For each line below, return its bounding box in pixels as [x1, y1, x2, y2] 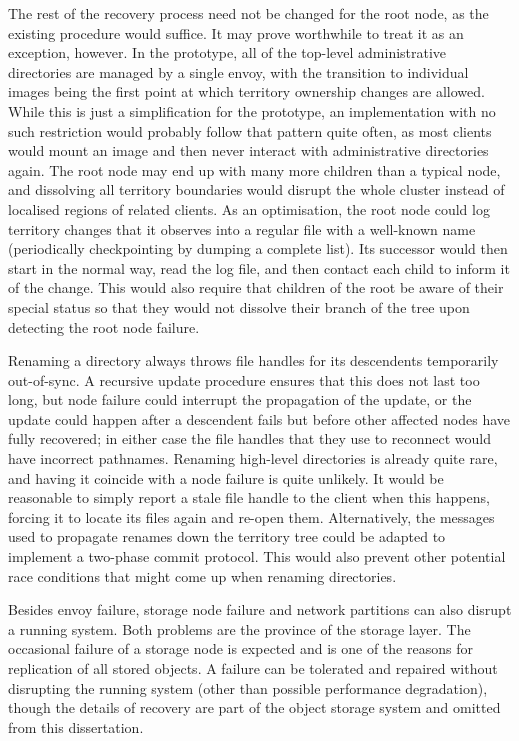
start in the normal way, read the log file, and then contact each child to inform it [8, 257, 510, 278]
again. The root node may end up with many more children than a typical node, [8, 159, 501, 180]
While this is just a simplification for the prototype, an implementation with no [8, 100, 496, 121]
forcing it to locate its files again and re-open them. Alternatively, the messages [8, 506, 495, 527]
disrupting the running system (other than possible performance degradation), [8, 677, 488, 698]
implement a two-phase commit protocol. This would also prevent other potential [8, 546, 506, 567]
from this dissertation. [8, 716, 144, 737]
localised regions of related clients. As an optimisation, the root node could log [8, 198, 490, 219]
